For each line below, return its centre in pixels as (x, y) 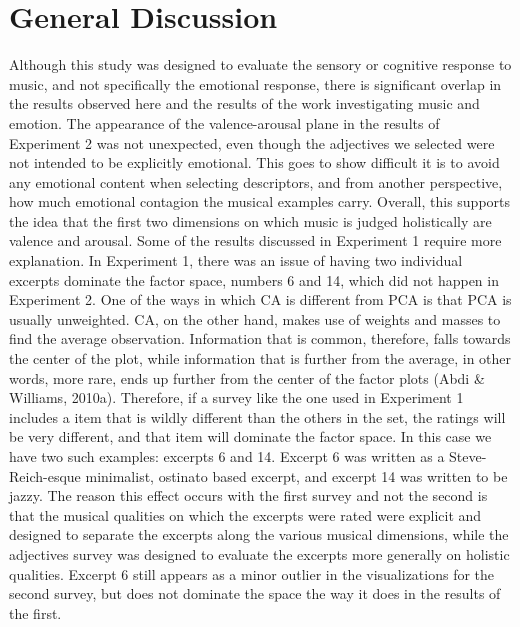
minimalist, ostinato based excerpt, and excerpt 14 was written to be (296, 475)
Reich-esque (45, 475)
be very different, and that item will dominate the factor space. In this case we (250, 436)
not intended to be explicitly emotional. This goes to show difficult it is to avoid (254, 162)
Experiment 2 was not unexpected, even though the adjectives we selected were (252, 142)
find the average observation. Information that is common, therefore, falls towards (260, 338)
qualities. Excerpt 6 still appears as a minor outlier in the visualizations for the (252, 573)
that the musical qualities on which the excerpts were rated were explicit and (245, 514)
